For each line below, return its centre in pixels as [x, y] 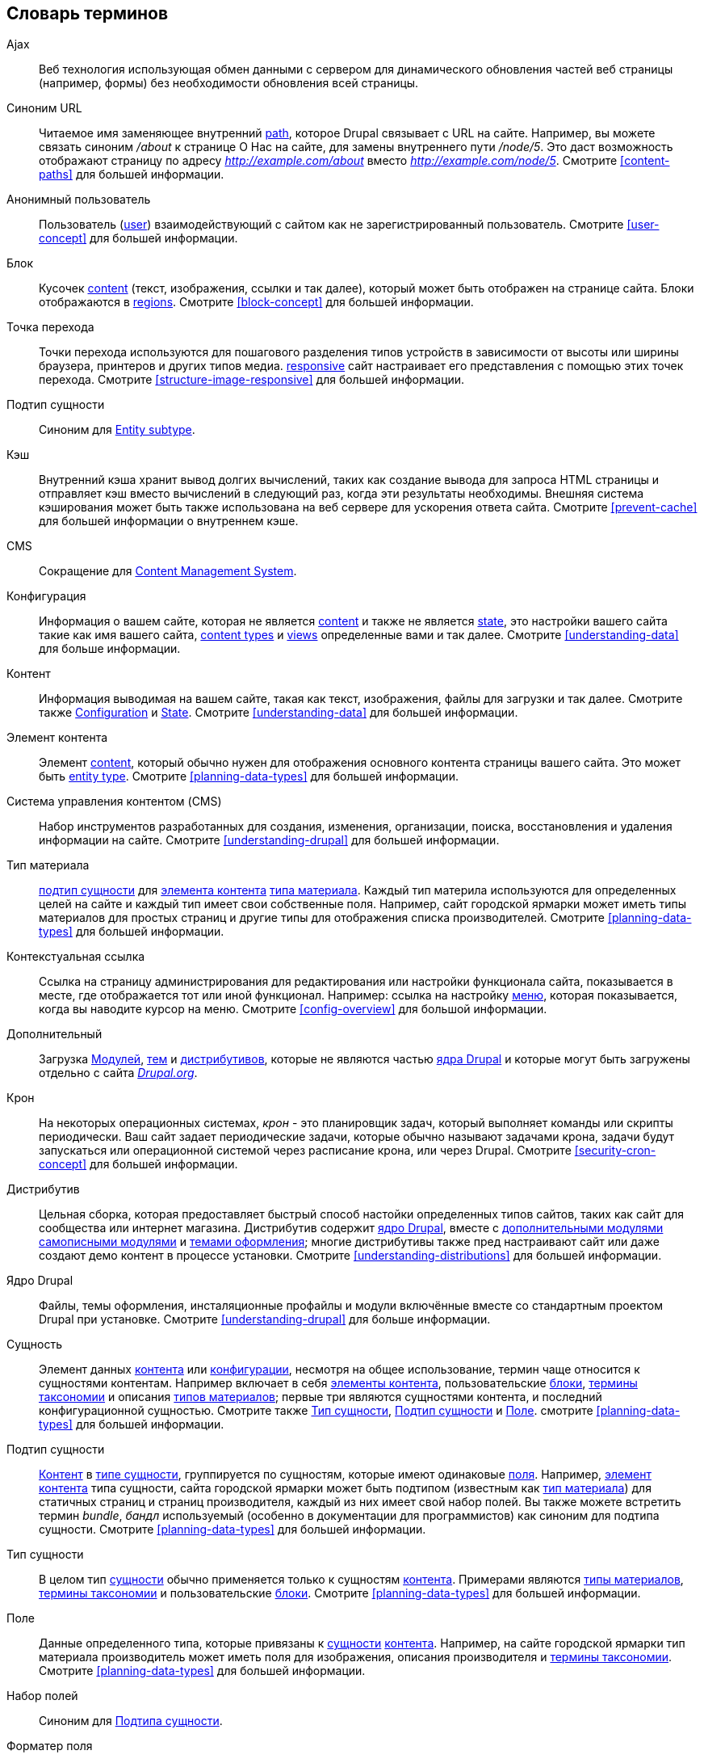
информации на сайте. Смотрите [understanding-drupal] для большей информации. [269, 840]
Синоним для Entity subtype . [117, 430]
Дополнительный [54, 1034]
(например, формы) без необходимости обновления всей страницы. [229, 83]
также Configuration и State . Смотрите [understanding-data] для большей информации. [279, 713]
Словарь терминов [88, 13]
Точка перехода [50, 327]
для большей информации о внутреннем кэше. [169, 521]
